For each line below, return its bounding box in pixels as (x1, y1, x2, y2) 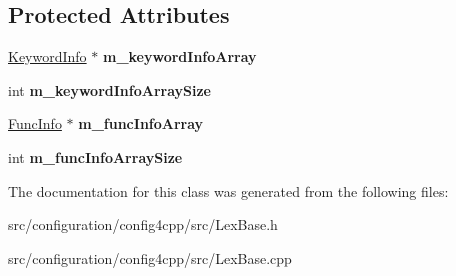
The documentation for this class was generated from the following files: (8, 180, 449, 201)
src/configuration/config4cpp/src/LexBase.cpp (8, 247, 292, 268)
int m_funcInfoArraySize (8, 146, 183, 167)
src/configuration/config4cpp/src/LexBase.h (8, 214, 278, 235)
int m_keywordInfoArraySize (8, 79, 211, 100)
